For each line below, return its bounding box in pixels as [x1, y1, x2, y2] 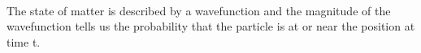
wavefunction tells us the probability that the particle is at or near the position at [7, 18, 415, 35]
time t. [7, 33, 41, 50]
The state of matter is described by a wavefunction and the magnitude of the [7, 2, 391, 18]
